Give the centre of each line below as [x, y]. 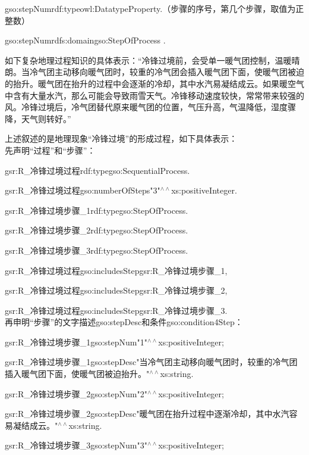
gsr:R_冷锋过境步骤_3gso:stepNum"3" [76, 445]
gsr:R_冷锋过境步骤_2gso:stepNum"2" [76, 393]
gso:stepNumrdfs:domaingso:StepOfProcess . [85, 40]
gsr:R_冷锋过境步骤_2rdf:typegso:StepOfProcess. [97, 230]
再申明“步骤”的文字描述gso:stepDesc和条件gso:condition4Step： [124, 322]
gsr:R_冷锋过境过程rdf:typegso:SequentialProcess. [97, 170]
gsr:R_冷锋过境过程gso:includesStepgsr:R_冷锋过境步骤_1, [116, 270]
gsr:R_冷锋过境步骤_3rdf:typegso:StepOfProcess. [97, 250]
